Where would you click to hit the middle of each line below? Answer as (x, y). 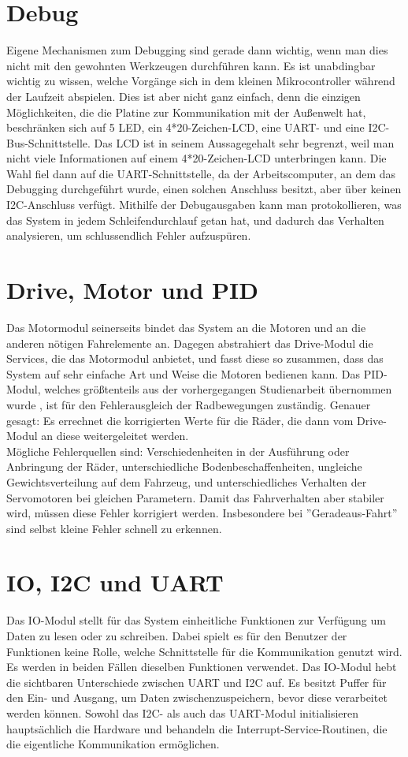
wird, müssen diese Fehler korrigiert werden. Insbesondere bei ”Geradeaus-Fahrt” (202, 513)
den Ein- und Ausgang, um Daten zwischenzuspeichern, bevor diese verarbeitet (197, 697)
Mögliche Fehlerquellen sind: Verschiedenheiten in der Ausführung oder (178, 451)
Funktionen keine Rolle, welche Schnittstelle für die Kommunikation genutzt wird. (204, 651)
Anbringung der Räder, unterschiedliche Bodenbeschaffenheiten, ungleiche (184, 466)
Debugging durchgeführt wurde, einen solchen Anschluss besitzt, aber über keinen (204, 189)
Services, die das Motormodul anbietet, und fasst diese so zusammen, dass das (195, 358)
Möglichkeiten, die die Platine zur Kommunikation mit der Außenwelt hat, (186, 112)
